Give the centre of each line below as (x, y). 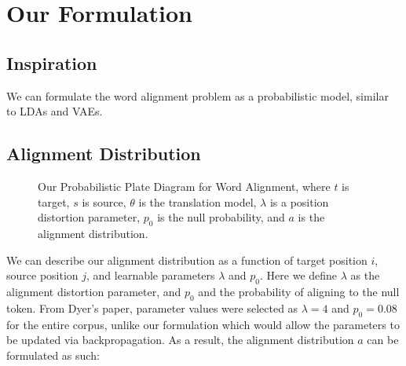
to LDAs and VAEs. (55, 111)
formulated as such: (53, 355)
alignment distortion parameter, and (94, 291)
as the (365, 275)
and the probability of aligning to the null (299, 291)
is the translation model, (198, 201)
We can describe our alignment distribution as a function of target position (187, 260)
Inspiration (52, 62)
